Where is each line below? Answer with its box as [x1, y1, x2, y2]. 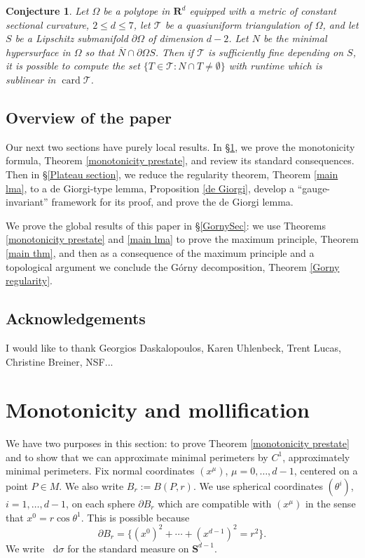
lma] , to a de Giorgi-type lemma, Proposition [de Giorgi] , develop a [6, 180, 295, 195]
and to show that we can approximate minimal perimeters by [6, 449, 268, 464]
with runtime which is [228, 58, 322, 73]
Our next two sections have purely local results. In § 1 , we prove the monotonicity [6, 139, 355, 154]
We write [6, 540, 45, 555]
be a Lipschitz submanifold [15, 31, 128, 46]
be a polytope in [103, 4, 170, 18]
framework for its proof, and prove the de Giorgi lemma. [51, 194, 294, 209]
